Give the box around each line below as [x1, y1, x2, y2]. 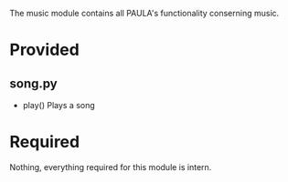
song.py [9, 76, 58, 91]
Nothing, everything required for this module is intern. [9, 161, 212, 172]
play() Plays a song [22, 100, 96, 110]
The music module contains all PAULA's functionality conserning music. [9, 8, 280, 18]
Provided [9, 40, 80, 60]
